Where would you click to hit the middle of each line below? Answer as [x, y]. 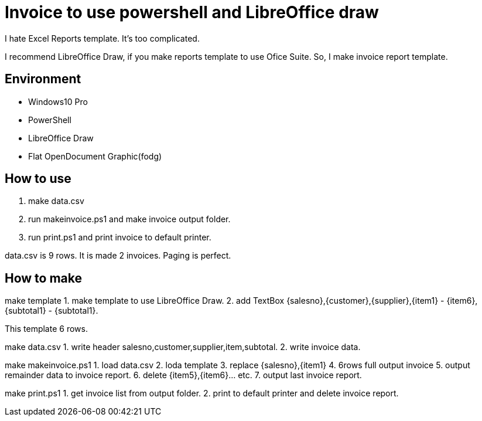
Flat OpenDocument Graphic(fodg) [95, 156]
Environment [43, 79]
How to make [44, 278]
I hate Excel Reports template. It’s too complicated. [102, 38]
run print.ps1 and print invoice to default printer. [120, 237]
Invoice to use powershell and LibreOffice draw [192, 12]
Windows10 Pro [58, 101]
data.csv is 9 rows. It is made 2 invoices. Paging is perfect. [118, 256]
